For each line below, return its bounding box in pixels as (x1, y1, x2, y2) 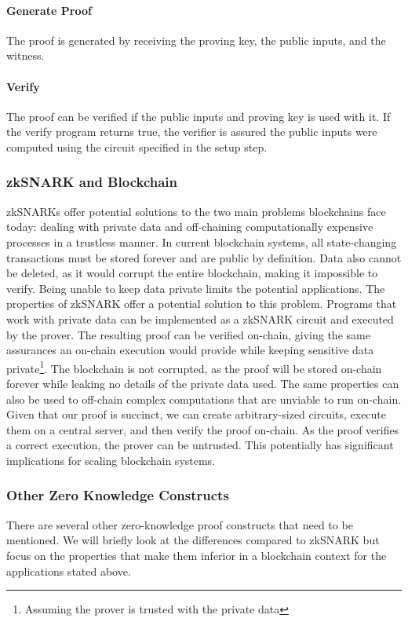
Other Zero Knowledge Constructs (6, 485, 229, 505)
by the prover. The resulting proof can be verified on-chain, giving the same (6, 326, 370, 342)
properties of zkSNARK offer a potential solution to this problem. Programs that (6, 295, 397, 312)
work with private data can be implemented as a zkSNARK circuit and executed (6, 310, 394, 327)
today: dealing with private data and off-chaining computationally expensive (6, 218, 373, 235)
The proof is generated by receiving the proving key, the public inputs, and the (6, 31, 386, 48)
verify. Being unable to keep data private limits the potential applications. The (6, 280, 385, 296)
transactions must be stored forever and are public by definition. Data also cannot (6, 249, 402, 265)
